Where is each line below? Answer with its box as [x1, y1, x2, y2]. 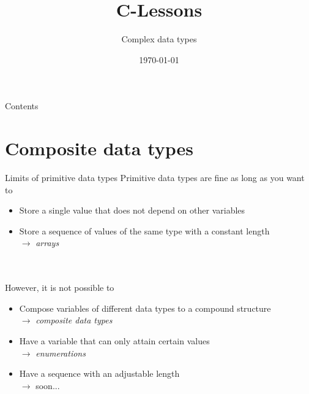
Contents [5, 99, 39, 112]
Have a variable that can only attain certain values [19, 334, 210, 347]
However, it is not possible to [5, 281, 114, 294]
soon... [35, 379, 60, 392]
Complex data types [121, 33, 197, 45]
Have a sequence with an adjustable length [19, 367, 180, 380]
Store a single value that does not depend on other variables [19, 204, 245, 217]
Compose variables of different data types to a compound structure [19, 301, 271, 314]
